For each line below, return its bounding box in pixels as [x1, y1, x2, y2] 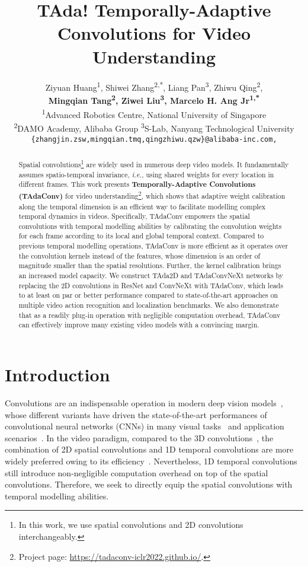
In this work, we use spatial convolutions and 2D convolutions [18, 518, 243, 531]
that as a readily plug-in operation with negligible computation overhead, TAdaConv [18, 310, 281, 320]
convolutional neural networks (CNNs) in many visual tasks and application [5, 420, 284, 432]
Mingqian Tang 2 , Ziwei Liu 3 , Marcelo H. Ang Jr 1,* [48, 93, 260, 107]
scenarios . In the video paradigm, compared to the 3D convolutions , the [5, 431, 274, 444]
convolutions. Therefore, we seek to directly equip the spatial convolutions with [5, 478, 293, 490]
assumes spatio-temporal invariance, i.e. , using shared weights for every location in [18, 169, 274, 179]
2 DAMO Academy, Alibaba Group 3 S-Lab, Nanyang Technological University [14, 120, 294, 134]
